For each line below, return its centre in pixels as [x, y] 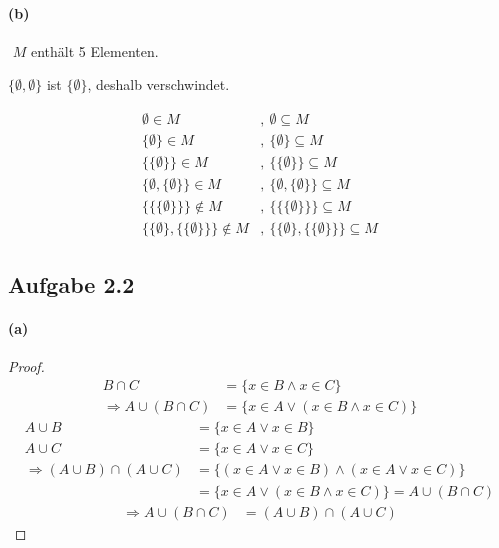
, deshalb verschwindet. [158, 84]
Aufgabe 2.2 [71, 283]
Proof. [26, 365]
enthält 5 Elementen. [94, 50]
